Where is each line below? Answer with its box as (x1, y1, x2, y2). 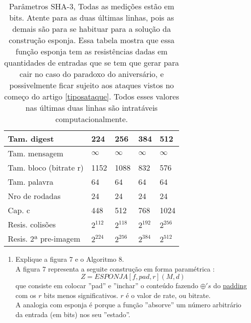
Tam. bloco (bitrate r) (8, 162, 84, 173)
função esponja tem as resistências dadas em (16, 46, 168, 57)
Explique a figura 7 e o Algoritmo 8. (15, 254, 124, 264)
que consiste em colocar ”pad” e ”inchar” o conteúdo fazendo (15, 280, 198, 291)
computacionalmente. (55, 113, 128, 124)
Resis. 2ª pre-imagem (8, 233, 81, 244)
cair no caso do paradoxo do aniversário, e (19, 68, 164, 79)
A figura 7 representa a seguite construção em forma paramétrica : (15, 263, 215, 273)
